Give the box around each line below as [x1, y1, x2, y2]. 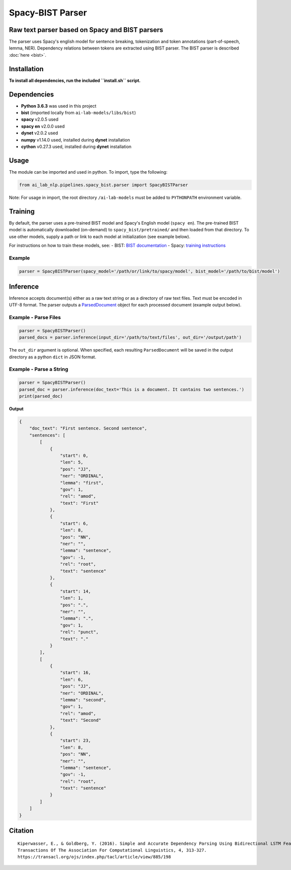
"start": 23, [60, 738, 91, 743]
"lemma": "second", [60, 697, 107, 703]
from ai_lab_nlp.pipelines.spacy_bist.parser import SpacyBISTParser [19, 182, 188, 188]
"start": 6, [60, 520, 89, 526]
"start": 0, [60, 452, 89, 458]
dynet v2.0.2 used [21, 130, 58, 136]
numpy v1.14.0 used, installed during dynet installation [21, 137, 130, 143]
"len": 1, [60, 596, 83, 601]
